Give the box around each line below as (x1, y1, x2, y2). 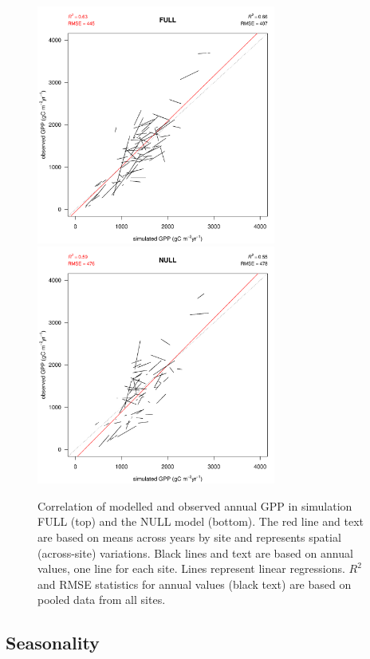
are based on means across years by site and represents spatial (37, 528, 341, 545)
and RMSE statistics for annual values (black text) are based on (37, 575, 352, 592)
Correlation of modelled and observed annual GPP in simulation (37, 497, 352, 514)
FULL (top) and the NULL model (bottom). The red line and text (37, 513, 364, 530)
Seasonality (6, 630, 100, 655)
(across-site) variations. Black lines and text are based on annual (37, 544, 353, 561)
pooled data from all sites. (37, 591, 166, 608)
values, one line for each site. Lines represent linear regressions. (37, 560, 345, 577)
